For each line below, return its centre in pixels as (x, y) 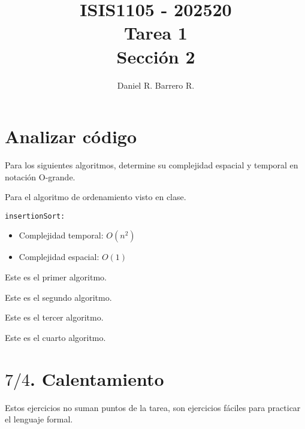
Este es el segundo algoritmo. (58, 297)
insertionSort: (35, 216)
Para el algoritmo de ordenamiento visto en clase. (96, 197)
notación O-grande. (40, 176)
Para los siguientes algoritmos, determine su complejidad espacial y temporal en (152, 165)
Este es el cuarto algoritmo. (55, 337)
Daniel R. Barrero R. (156, 85)
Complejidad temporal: (61, 235)
